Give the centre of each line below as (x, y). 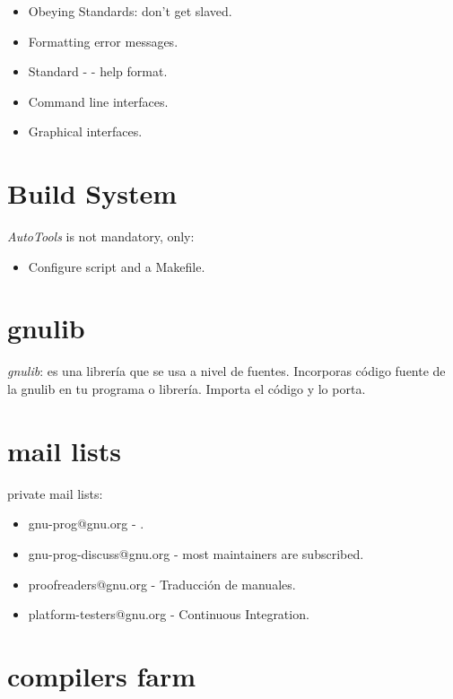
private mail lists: (55, 493)
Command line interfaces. (98, 101)
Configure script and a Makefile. (117, 266)
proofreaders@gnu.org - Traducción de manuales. (162, 584)
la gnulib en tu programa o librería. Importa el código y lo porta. (187, 389)
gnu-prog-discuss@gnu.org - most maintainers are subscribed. (196, 553)
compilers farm (102, 675)
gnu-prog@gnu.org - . (86, 524)
